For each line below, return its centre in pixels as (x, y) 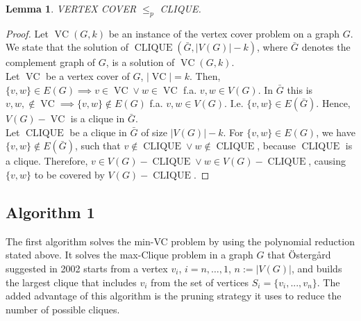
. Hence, (333, 103)
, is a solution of (140, 62)
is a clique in (98, 118)
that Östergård (299, 255)
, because (276, 146)
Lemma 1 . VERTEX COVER (71, 8)
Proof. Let (27, 33)
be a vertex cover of (88, 75)
